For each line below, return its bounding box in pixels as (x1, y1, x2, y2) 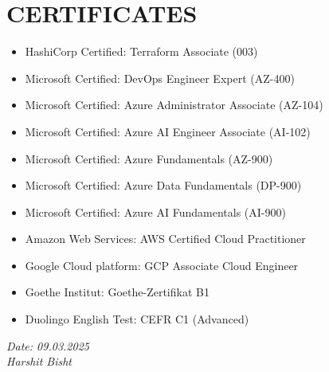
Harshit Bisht (6, 353, 72, 370)
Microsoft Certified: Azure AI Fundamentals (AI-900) (25, 203, 286, 220)
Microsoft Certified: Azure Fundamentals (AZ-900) (25, 150, 273, 166)
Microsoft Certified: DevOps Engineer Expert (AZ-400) (25, 69, 295, 86)
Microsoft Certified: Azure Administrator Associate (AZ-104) (25, 96, 323, 113)
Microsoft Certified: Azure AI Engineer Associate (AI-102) (25, 123, 311, 139)
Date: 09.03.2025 (6, 337, 89, 354)
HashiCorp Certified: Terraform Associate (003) (25, 43, 258, 60)
